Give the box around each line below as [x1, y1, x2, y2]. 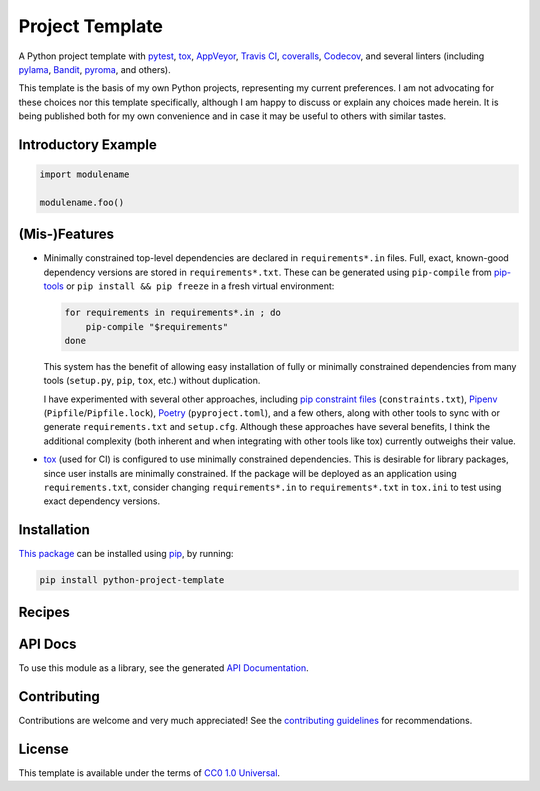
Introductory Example [18, 136, 157, 153]
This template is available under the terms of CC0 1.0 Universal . [18, 766, 280, 779]
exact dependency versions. [43, 495, 161, 507]
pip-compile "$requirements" [85, 321, 229, 332]
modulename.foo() [39, 196, 125, 208]
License [18, 740, 69, 757]
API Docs [18, 635, 77, 652]
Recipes [18, 603, 70, 620]
